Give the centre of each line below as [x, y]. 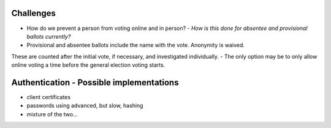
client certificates [48, 97]
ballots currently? [49, 36]
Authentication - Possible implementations [95, 82]
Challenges [34, 13]
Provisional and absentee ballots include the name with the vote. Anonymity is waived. [136, 45]
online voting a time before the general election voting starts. [88, 65]
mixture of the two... [52, 114]
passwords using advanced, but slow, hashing [85, 106]
